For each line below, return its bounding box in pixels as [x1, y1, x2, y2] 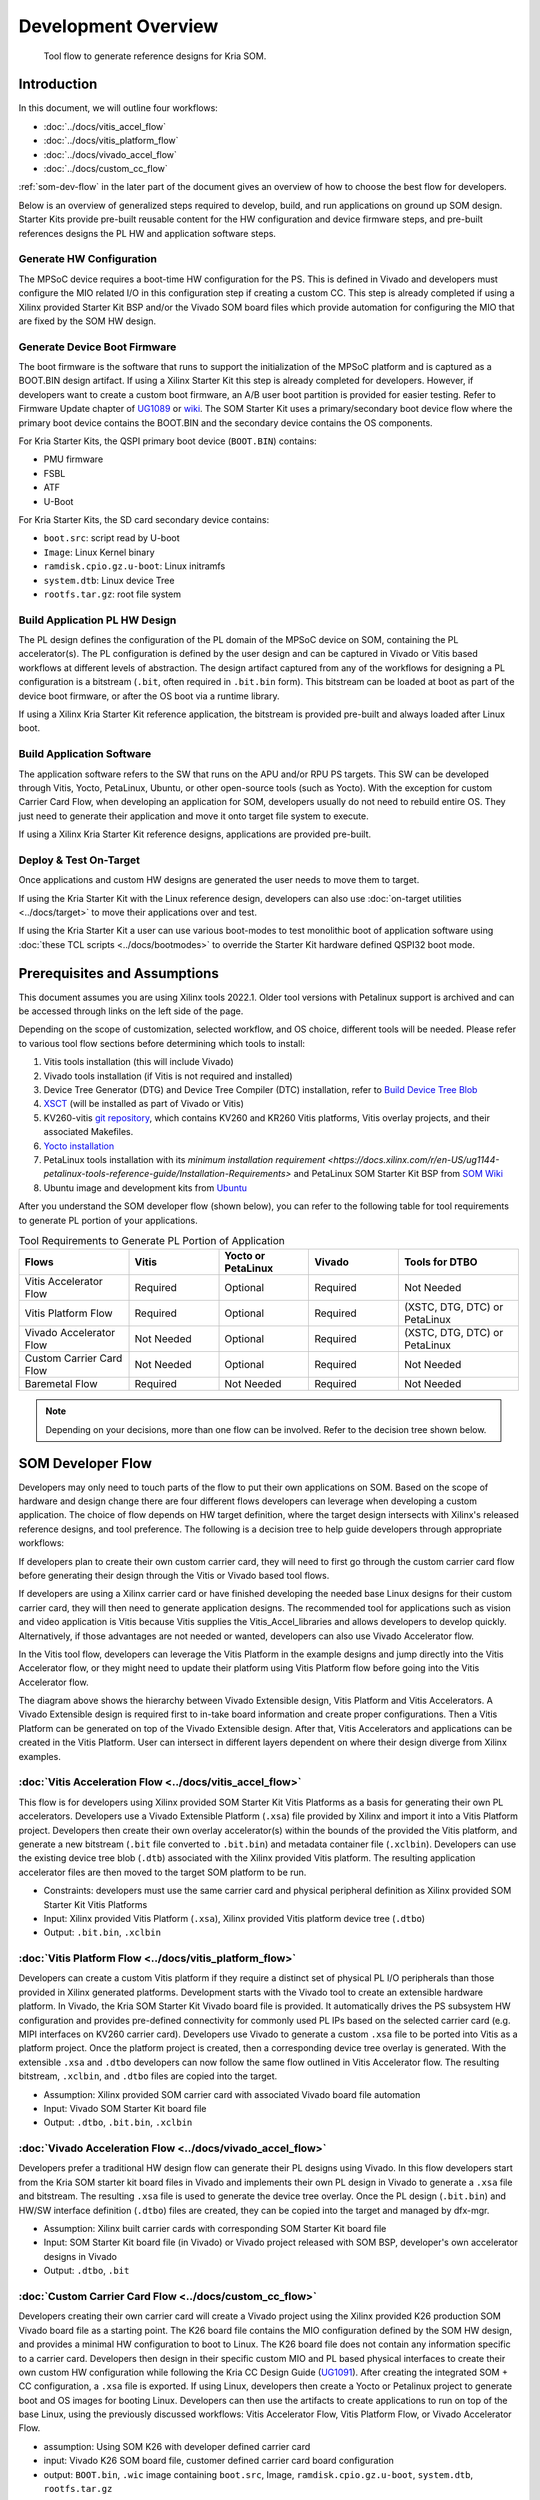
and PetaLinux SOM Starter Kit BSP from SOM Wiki [293, 1168, 504, 1180]
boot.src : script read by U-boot [43, 532, 180, 544]
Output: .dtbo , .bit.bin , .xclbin [43, 2116, 193, 2129]
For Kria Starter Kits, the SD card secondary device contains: [18, 513, 270, 525]
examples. [18, 1750, 62, 1762]
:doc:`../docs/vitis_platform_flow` [43, 135, 179, 147]
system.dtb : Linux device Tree [43, 574, 175, 586]
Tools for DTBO [403, 1255, 478, 1269]
